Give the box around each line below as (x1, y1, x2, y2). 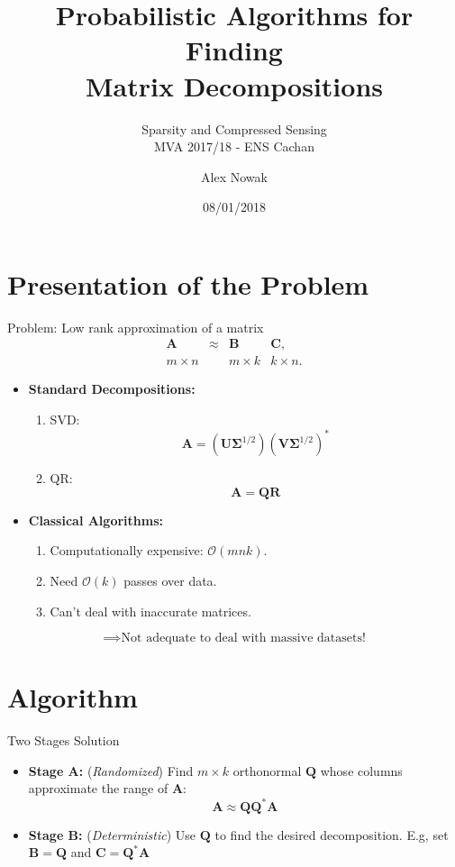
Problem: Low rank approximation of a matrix (7, 317, 264, 336)
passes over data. (123, 570, 217, 589)
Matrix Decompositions (85, 67, 384, 104)
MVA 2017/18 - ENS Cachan (154, 137, 314, 156)
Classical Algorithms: (28, 510, 163, 529)
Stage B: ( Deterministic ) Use (28, 825, 196, 844)
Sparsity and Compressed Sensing (141, 119, 327, 138)
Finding (186, 32, 283, 68)
